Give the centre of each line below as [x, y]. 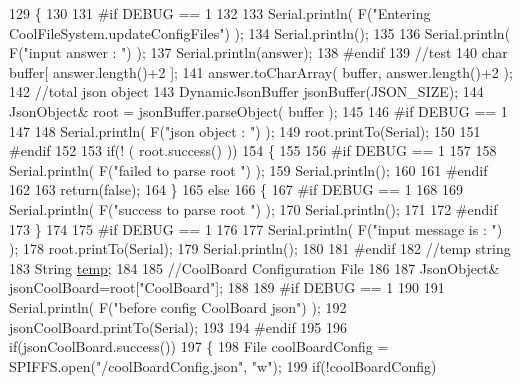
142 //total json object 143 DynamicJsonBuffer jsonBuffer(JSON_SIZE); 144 [246, 91]
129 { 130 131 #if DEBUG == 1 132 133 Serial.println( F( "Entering [220, 13]
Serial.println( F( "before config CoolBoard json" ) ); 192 [178, 306]
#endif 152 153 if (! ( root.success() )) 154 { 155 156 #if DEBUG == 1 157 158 [253, 150]
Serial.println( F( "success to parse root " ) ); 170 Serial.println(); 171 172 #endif [253, 208]
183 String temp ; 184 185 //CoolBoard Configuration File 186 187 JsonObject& [254, 267]
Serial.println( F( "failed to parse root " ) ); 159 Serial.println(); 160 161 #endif [248, 169]
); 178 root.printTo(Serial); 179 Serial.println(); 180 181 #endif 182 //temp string [260, 248]
